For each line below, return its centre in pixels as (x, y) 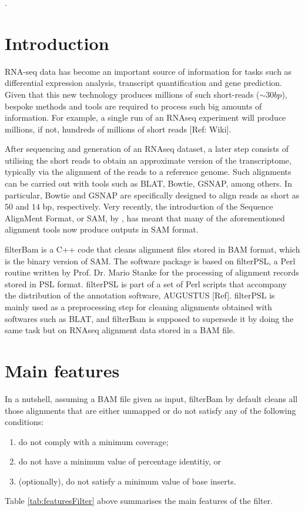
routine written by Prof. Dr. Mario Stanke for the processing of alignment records (152, 272)
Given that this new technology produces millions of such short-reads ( (132, 94)
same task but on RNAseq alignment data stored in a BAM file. (120, 330)
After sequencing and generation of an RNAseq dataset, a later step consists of (147, 149)
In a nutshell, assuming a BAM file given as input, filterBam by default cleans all (151, 398)
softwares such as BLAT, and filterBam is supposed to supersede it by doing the (149, 318)
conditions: (24, 422)
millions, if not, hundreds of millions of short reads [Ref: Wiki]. (118, 129)
